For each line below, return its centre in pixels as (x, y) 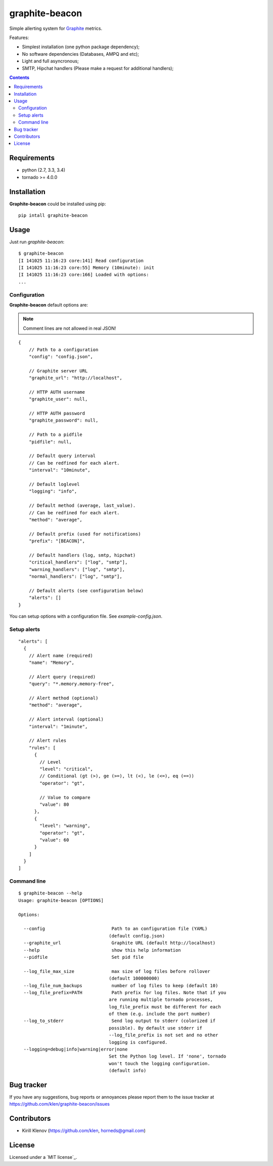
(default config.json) (137, 936)
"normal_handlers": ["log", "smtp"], (75, 577)
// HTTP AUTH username (57, 392)
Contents (19, 77)
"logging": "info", (53, 491)
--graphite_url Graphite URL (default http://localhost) (120, 943)
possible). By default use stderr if (155, 1028)
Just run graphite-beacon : (37, 242)
